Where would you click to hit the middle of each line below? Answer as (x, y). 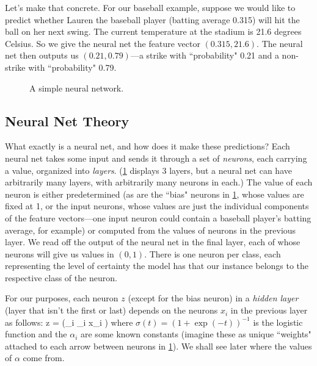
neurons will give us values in (60, 253)
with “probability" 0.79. (72, 67)
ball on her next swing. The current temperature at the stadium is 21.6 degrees (153, 31)
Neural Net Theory (67, 120)
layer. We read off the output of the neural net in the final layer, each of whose (153, 242)
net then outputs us (42, 55)
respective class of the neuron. (61, 277)
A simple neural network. (77, 88)
